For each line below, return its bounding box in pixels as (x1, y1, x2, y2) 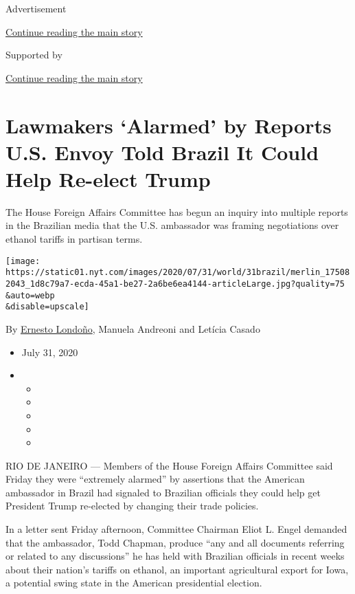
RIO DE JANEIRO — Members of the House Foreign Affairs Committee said (5, 458, 333, 472)
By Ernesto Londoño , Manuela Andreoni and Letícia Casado (5, 321, 260, 335)
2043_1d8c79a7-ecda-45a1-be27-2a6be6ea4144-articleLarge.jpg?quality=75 (5, 278, 345, 289)
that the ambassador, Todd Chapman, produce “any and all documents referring (5, 535, 345, 549)
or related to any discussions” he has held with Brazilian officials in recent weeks (5, 549, 345, 563)
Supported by (5, 47, 62, 62)
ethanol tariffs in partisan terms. (5, 232, 143, 246)
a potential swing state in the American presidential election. (5, 575, 262, 590)
